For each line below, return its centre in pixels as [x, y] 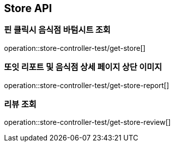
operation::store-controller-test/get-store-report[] [87, 85]
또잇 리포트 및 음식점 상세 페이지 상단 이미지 [83, 67]
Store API [28, 8]
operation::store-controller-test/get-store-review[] [88, 122]
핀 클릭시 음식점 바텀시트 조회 [57, 30]
